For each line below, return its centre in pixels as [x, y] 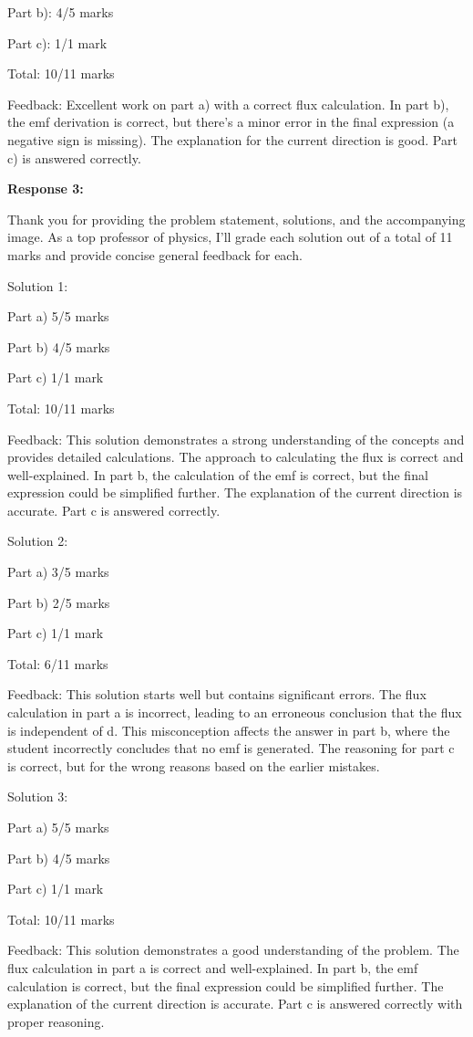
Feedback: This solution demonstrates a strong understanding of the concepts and [236, 439]
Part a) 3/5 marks [58, 572]
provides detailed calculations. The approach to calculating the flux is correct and [236, 457]
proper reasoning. [56, 1021]
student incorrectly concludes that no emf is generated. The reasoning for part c [231, 748]
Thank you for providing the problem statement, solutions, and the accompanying [236, 219]
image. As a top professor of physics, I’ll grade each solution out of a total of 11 [230, 237]
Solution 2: [38, 541]
